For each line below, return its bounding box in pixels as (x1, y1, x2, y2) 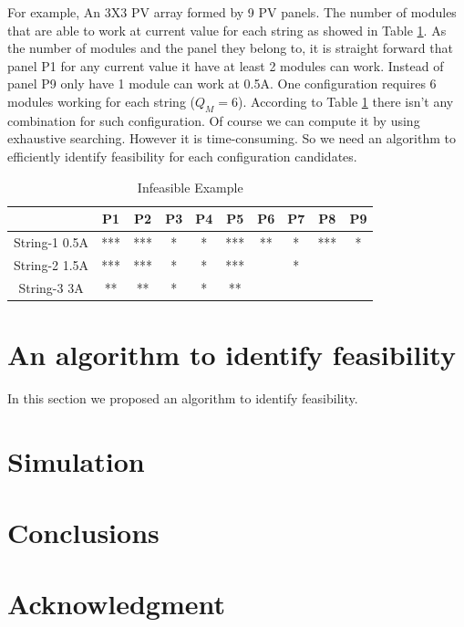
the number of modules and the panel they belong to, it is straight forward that (7, 38, 453, 57)
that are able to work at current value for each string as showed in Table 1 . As (7, 20, 447, 39)
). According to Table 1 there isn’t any (238, 91, 454, 110)
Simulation (7, 442, 145, 479)
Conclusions (7, 514, 160, 551)
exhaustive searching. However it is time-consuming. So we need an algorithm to (7, 129, 456, 148)
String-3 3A (18, 277, 84, 297)
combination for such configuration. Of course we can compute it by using (7, 110, 420, 130)
